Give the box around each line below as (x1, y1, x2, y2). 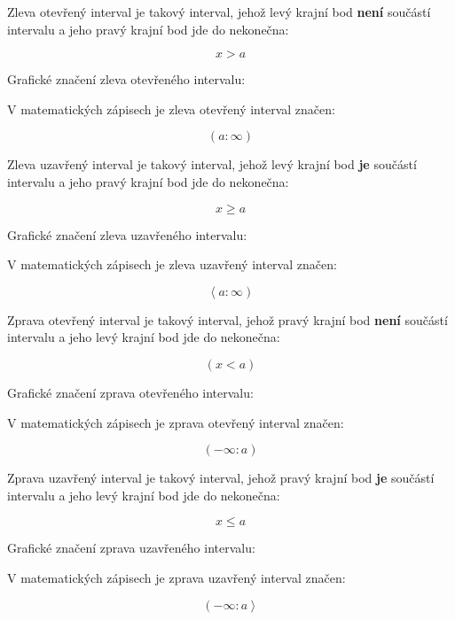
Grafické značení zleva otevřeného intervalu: (7, 70, 246, 89)
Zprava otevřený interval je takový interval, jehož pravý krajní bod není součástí (7, 310, 448, 329)
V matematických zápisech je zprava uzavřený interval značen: (7, 568, 346, 586)
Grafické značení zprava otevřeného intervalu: (7, 383, 254, 401)
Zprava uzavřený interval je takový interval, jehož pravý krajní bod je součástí (7, 469, 435, 487)
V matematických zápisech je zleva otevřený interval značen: (7, 99, 335, 118)
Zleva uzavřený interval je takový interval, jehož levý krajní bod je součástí (7, 155, 417, 174)
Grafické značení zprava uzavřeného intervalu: (7, 539, 255, 557)
